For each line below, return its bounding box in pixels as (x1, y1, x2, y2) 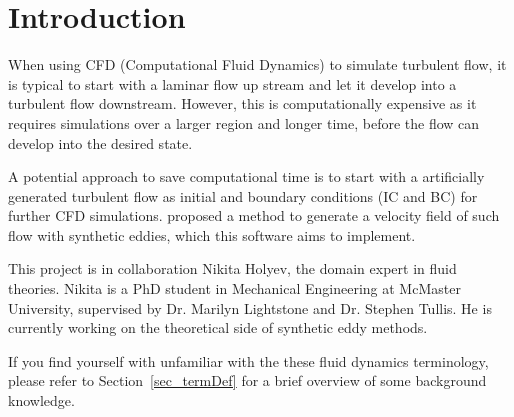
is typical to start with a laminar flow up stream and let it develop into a (8, 73, 457, 94)
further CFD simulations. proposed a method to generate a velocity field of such (8, 205, 500, 226)
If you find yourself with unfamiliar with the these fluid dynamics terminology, (8, 350, 489, 371)
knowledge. (8, 390, 75, 411)
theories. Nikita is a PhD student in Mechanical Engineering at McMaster (8, 278, 461, 299)
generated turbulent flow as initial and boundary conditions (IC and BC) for (8, 185, 478, 206)
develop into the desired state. (8, 132, 193, 153)
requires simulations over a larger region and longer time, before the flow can (8, 112, 480, 133)
